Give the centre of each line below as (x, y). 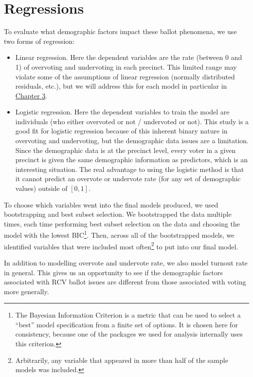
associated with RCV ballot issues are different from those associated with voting (125, 282)
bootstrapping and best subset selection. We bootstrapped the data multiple (118, 214)
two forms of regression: (39, 41)
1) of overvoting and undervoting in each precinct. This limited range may (126, 66)
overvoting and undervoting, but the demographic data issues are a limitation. (132, 141)
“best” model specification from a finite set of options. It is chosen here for (126, 324)
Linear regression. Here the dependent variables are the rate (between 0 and (129, 57)
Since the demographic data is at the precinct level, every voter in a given (126, 150)
